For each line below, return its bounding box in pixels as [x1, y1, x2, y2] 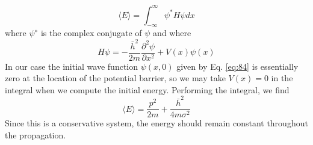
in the [271, 72, 293, 84]
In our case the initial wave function [5, 60, 138, 72]
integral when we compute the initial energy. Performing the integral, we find [5, 83, 290, 96]
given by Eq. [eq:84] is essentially [176, 60, 299, 72]
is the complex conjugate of [40, 26, 142, 39]
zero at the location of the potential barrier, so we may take [5, 72, 226, 84]
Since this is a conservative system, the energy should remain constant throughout [5, 117, 308, 129]
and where [153, 26, 191, 39]
